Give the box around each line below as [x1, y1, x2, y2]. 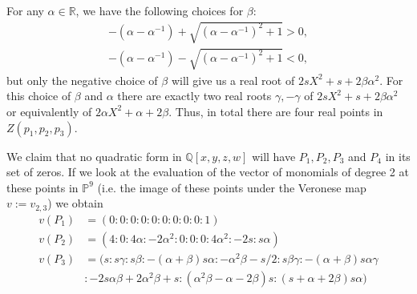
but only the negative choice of [6, 71, 158, 88]
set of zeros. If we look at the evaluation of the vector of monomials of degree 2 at [6, 163, 409, 180]
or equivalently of [6, 103, 92, 119]
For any [6, 2, 44, 18]
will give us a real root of [171, 71, 295, 88]
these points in [6, 179, 79, 195]
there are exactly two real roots [117, 87, 272, 104]
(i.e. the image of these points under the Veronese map [97, 179, 366, 195]
